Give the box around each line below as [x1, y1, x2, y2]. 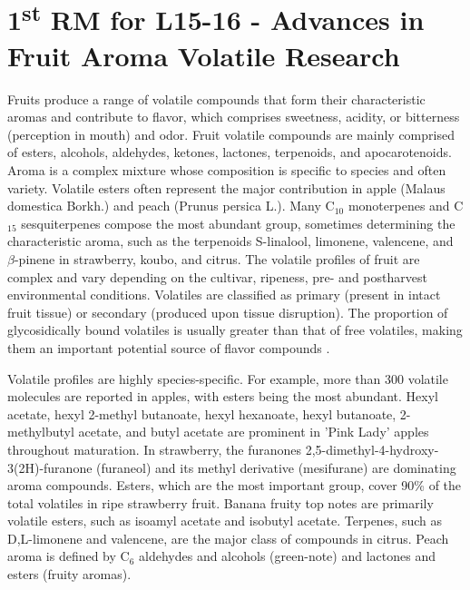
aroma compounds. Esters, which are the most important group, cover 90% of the [7, 476, 462, 495]
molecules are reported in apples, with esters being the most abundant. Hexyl [7, 387, 438, 406]
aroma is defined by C [7, 546, 130, 565]
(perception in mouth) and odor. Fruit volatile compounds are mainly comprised [7, 124, 455, 143]
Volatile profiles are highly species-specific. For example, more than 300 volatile [7, 369, 448, 388]
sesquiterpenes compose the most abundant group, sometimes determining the [21, 213, 455, 232]
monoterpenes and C [348, 196, 464, 215]
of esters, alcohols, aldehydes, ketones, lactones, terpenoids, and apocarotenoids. [7, 143, 452, 162]
